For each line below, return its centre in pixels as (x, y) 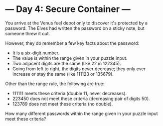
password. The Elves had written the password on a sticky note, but (75, 28)
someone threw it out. (28, 33)
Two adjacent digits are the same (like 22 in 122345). (67, 63)
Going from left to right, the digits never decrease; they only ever (79, 69)
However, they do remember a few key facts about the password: (72, 43)
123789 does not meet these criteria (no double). (63, 104)
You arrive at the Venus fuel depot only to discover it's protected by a (77, 23)
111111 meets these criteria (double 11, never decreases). (70, 93)
